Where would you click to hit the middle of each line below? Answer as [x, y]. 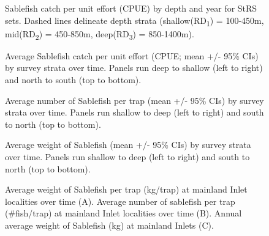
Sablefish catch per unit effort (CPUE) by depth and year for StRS [131, 8]
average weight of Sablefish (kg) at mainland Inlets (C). [109, 225]
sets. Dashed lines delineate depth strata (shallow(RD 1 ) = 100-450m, [134, 21]
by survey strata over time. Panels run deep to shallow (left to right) [134, 68]
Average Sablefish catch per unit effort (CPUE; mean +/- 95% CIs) [132, 55]
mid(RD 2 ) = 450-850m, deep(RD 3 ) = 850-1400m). [100, 34]
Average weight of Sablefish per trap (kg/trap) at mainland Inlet [126, 189]
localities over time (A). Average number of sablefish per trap [120, 201]
